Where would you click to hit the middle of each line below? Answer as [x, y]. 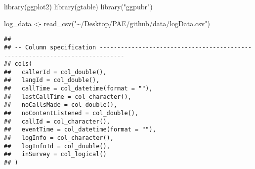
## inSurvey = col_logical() [55, 154]
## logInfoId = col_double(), [57, 146]
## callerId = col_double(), [55, 72]
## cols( [18, 64]
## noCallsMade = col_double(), [61, 105]
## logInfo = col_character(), [59, 138]
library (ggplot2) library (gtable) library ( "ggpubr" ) [78, 6]
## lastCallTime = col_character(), [68, 97]
